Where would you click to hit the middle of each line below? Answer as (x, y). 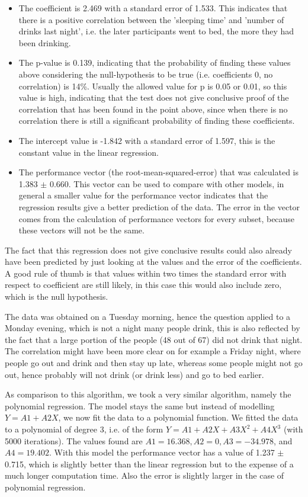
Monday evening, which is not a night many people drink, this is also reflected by (153, 328)
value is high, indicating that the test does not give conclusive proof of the (154, 97)
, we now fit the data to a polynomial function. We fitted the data (178, 417)
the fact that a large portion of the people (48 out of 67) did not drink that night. (154, 339)
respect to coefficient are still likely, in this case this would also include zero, (143, 285)
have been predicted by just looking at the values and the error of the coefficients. (153, 262)
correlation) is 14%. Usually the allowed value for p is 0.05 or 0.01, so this (153, 86)
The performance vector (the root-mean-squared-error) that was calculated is (159, 172)
